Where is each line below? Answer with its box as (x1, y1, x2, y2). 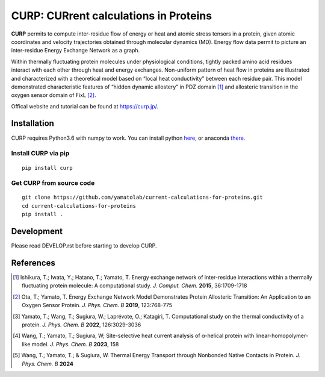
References (11, 258, 55, 268)
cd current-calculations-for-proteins (22, 202, 137, 209)
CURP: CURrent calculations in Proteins (11, 9, 212, 22)
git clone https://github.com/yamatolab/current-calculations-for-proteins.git (22, 194, 263, 201)
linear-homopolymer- (255, 332, 309, 340)
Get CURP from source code (11, 179, 95, 187)
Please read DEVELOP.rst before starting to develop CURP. (11, 242, 157, 249)
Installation (11, 118, 54, 129)
